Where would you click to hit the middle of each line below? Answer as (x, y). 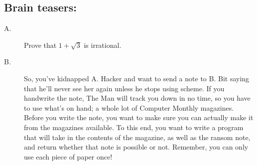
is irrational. (103, 45)
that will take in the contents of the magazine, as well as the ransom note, (137, 137)
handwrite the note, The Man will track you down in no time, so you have (137, 98)
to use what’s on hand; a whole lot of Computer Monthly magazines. (129, 107)
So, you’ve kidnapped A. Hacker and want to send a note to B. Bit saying (137, 78)
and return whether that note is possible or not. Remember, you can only (136, 147)
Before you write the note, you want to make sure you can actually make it (139, 117)
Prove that (40, 45)
